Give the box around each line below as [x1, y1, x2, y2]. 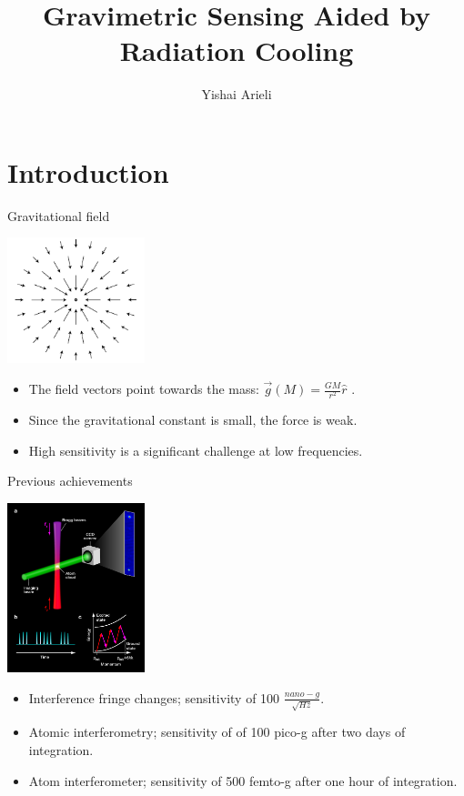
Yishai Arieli [201, 85, 272, 104]
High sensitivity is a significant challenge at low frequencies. [28, 440, 363, 459]
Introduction [7, 153, 169, 190]
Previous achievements [7, 471, 133, 490]
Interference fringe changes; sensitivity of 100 [28, 688, 280, 707]
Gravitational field [7, 206, 110, 225]
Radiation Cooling [119, 32, 354, 69]
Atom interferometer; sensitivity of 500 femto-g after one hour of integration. [28, 771, 458, 790]
